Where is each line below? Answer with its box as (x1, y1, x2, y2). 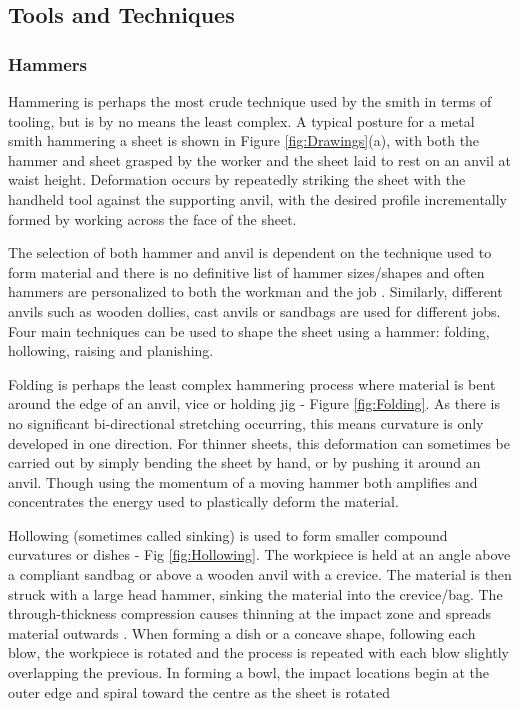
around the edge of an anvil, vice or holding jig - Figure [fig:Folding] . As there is (8, 393, 500, 414)
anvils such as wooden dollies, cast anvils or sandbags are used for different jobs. (8, 300, 501, 321)
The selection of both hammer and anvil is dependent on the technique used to (8, 242, 492, 263)
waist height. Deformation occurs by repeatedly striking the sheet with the (8, 169, 466, 190)
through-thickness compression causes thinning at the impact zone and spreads (8, 603, 491, 624)
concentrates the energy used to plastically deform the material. (8, 491, 399, 512)
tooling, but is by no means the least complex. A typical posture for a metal (8, 110, 475, 131)
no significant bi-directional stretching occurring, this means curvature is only (8, 412, 484, 433)
